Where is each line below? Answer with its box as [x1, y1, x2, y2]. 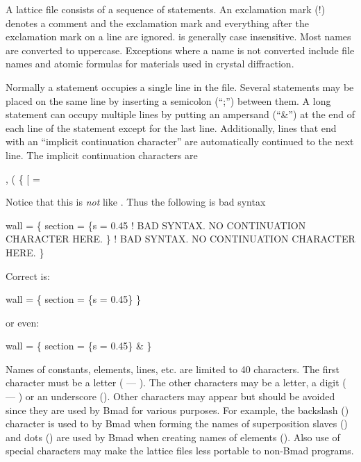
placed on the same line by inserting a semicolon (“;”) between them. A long [6, 93, 331, 108]
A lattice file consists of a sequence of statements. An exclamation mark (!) [6, 2, 326, 16]
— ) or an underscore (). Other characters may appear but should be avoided [6, 389, 335, 404]
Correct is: [6, 268, 50, 283]
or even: [6, 315, 40, 329]
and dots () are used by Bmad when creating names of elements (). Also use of [6, 429, 340, 444]
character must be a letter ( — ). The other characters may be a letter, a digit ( [6, 375, 346, 390]
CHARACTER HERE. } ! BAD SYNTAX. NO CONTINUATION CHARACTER [6, 231, 355, 246]
